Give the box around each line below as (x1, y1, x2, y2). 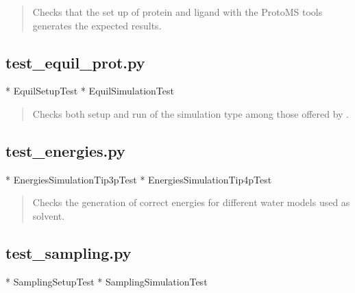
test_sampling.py (5, 242, 132, 263)
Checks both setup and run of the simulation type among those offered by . (32, 106, 350, 120)
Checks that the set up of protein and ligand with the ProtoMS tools (32, 5, 323, 18)
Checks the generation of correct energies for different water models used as (32, 195, 350, 209)
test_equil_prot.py (5, 51, 145, 73)
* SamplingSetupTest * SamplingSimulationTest (5, 274, 208, 288)
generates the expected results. (32, 18, 162, 32)
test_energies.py (5, 140, 125, 161)
